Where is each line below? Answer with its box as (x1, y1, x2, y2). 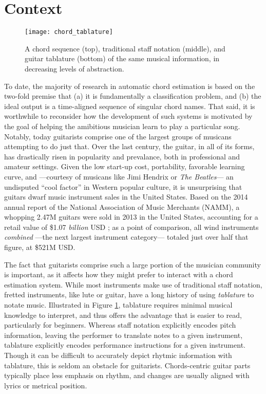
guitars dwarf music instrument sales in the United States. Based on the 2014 (4, 191, 248, 202)
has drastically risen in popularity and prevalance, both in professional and (4, 151, 240, 162)
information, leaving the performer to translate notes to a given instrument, (4, 329, 243, 340)
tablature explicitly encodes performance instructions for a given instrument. (4, 339, 245, 350)
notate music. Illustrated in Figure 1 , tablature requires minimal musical (4, 299, 233, 310)
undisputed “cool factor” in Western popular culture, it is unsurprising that (4, 181, 242, 192)
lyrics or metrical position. (4, 380, 87, 390)
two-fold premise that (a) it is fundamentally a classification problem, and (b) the (4, 91, 261, 101)
